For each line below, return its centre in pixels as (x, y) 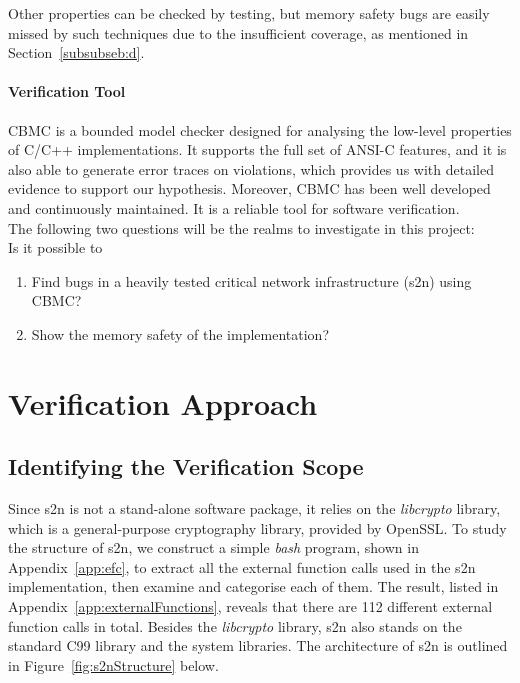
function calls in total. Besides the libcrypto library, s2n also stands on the (235, 625)
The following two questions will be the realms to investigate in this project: (241, 227)
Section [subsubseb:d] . (76, 52)
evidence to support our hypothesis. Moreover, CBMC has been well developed (249, 188)
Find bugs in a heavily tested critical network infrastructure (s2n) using (251, 280)
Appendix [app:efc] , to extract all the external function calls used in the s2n (242, 566)
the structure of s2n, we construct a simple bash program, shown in (213, 547)
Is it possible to (55, 247)
